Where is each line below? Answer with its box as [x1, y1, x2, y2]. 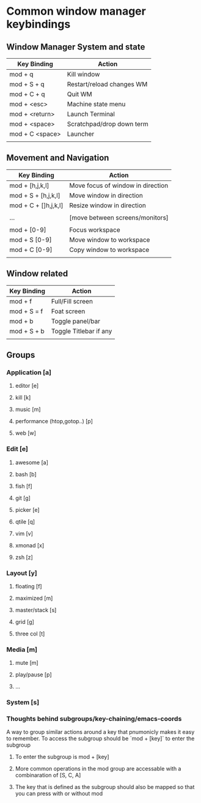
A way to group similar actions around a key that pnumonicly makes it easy [6, 728, 195, 736]
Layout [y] [6, 569, 38, 577]
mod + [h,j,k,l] [9, 181, 49, 190]
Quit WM [67, 90, 93, 98]
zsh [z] [15, 553, 34, 561]
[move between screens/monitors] [69, 213, 169, 221]
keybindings [6, 17, 71, 31]
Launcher [67, 130, 95, 138]
